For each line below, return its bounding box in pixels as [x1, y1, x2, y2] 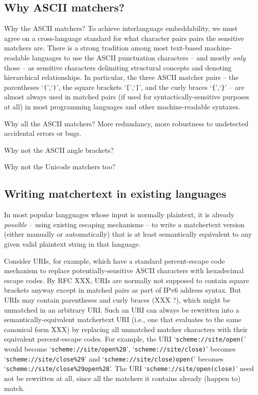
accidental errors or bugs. [4, 128, 81, 138]
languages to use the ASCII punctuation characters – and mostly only [32, 52, 246, 62]
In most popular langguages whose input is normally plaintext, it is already [4, 209, 235, 220]
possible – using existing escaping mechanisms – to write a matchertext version [4, 219, 245, 229]
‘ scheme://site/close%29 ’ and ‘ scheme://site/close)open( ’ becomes [4, 353, 224, 364]
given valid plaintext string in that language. [4, 238, 141, 249]
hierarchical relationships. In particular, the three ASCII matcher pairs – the [4, 72, 239, 82]
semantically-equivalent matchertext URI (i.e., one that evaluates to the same [4, 314, 242, 325]
